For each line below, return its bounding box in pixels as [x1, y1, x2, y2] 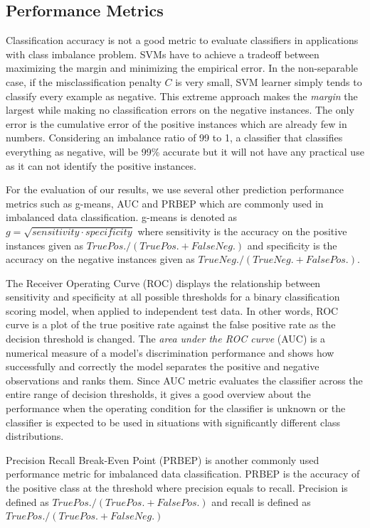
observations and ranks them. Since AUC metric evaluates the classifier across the [6, 372, 363, 387]
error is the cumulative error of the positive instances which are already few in [6, 116, 347, 131]
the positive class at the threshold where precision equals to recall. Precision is [6, 480, 348, 495]
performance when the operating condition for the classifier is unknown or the [6, 401, 346, 416]
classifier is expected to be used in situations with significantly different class [6, 414, 341, 429]
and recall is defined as [211, 494, 311, 509]
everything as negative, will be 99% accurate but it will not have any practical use [6, 144, 364, 158]
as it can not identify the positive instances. [6, 158, 196, 173]
